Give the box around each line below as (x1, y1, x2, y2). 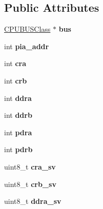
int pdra (4, 127, 32, 137)
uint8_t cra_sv (4, 161, 56, 172)
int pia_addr (4, 40, 49, 51)
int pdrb (4, 144, 33, 155)
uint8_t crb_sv (4, 178, 56, 189)
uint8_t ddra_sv (4, 196, 61, 206)
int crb (4, 75, 27, 86)
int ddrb (4, 110, 32, 120)
